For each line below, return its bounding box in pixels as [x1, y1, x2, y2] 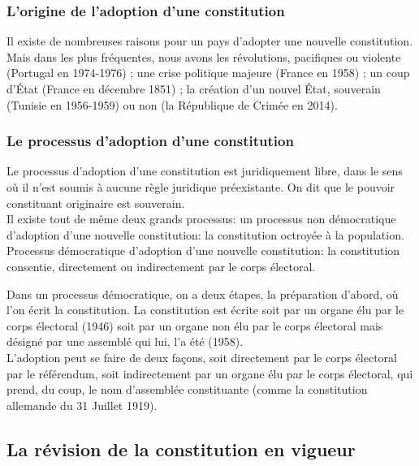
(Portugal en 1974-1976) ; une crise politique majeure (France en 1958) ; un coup [6, 64, 410, 81]
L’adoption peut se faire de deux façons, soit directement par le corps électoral [6, 348, 397, 365]
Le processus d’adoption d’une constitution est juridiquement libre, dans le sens [6, 162, 403, 179]
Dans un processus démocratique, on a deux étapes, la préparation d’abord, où [6, 285, 399, 302]
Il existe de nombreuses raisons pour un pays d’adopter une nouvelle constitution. [6, 32, 413, 50]
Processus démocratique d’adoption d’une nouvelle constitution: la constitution [6, 242, 400, 259]
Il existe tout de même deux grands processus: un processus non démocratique [6, 210, 396, 227]
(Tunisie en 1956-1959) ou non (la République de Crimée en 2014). [6, 96, 338, 113]
